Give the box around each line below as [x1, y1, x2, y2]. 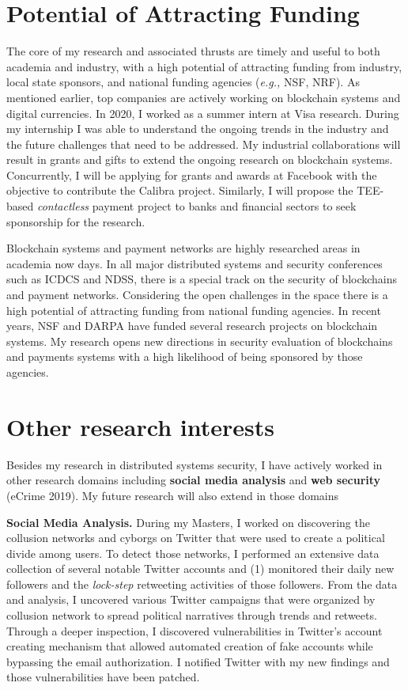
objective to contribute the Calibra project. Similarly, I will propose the [6, 182, 353, 199]
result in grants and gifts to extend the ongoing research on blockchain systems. [6, 151, 393, 168]
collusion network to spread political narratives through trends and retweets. [6, 607, 377, 624]
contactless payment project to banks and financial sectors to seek [36, 198, 357, 214]
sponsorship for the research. [6, 213, 145, 229]
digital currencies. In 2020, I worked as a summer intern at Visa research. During [6, 104, 399, 121]
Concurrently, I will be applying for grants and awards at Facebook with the [6, 166, 377, 183]
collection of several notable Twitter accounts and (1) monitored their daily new [6, 560, 395, 577]
